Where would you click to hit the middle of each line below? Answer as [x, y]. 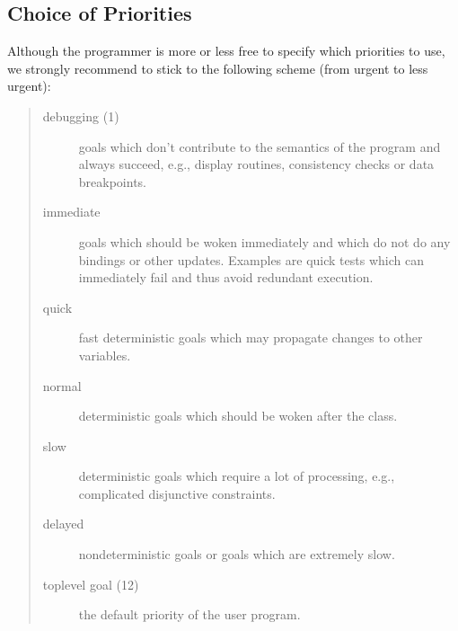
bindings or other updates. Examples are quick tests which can [251, 259]
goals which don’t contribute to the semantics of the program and [260, 146]
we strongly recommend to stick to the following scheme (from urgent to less [218, 68]
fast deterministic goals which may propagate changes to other [251, 338]
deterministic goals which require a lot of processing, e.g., [237, 476]
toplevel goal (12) [91, 584]
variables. [105, 355]
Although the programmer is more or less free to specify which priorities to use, [226, 51]
